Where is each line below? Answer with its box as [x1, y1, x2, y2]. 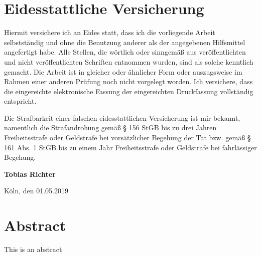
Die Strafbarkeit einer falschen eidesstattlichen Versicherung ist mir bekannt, [4, 112, 240, 123]
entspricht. [4, 96, 37, 106]
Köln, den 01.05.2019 [4, 185, 68, 196]
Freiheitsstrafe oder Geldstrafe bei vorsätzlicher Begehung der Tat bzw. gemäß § [4, 132, 251, 143]
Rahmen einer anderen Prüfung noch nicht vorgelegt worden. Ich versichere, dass [4, 76, 253, 87]
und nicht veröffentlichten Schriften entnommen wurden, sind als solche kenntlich [4, 56, 253, 67]
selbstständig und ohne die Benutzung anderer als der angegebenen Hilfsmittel [4, 37, 245, 47]
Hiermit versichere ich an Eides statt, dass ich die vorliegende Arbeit [4, 27, 215, 38]
